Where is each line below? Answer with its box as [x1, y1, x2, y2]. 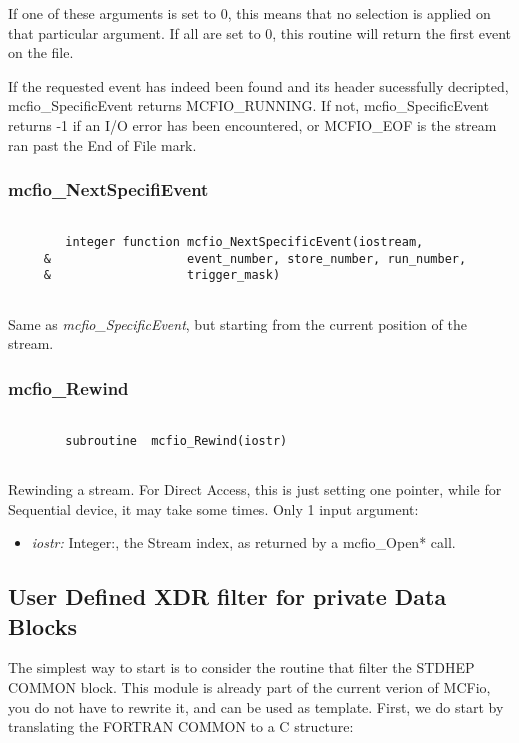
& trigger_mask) [43, 268, 281, 283]
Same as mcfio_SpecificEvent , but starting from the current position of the [8, 313, 467, 334]
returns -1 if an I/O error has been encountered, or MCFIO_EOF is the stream [8, 114, 497, 135]
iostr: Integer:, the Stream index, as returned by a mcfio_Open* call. [31, 532, 456, 553]
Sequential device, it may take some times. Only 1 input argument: [8, 498, 419, 519]
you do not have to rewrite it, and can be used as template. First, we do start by [8, 696, 504, 717]
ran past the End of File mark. [8, 134, 197, 155]
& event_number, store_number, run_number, [43, 251, 467, 266]
